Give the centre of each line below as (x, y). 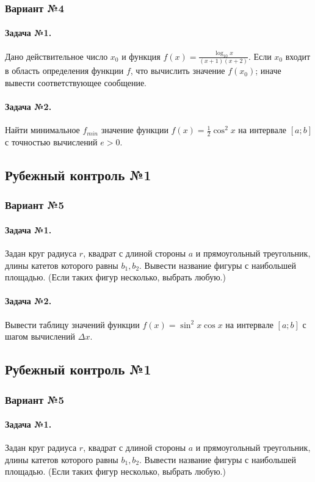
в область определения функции (64, 71)
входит (298, 56)
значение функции (135, 130)
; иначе (268, 71)
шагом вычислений (40, 336)
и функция (141, 56)
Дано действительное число (56, 56)
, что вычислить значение (178, 71)
